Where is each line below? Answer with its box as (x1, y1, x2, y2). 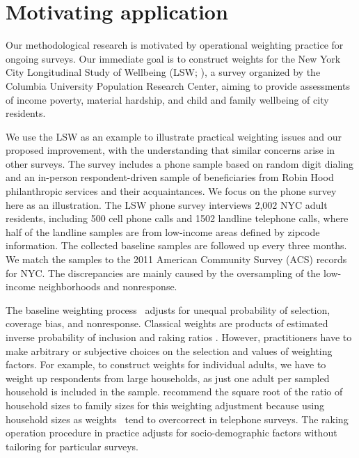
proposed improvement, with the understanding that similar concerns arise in (6, 143, 335, 157)
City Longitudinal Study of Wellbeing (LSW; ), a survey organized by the (6, 65, 321, 79)
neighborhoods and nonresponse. (38, 279, 177, 294)
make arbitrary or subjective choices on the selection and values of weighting (6, 343, 333, 358)
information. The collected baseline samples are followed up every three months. (6, 238, 347, 253)
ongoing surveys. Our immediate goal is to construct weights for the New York (6, 51, 341, 65)
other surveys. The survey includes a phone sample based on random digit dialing (6, 156, 353, 171)
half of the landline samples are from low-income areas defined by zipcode (6, 224, 320, 239)
